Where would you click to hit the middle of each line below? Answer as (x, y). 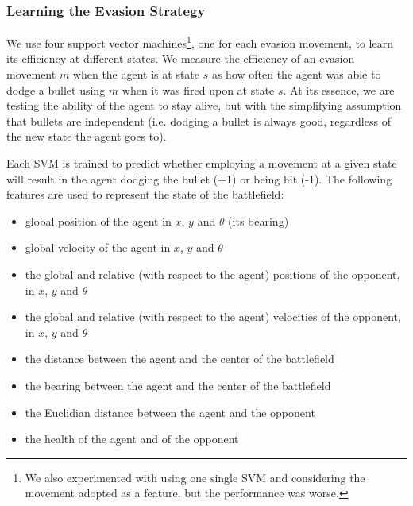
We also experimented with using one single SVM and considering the (195, 477)
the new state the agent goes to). (87, 136)
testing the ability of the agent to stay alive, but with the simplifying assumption (204, 105)
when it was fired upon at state (198, 89)
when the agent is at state (136, 74)
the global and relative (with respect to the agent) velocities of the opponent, (213, 317)
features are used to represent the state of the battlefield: (145, 194)
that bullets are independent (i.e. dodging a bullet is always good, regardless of (199, 120)
